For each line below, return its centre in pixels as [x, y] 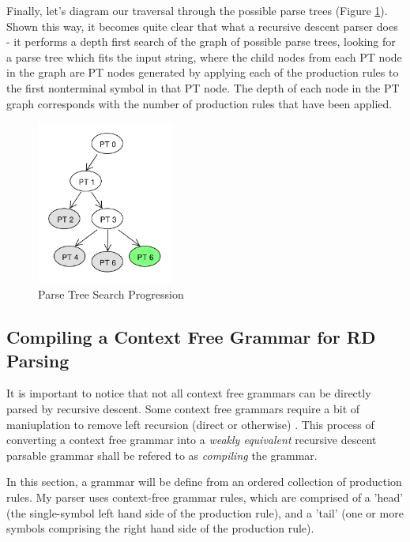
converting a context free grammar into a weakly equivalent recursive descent [192, 440]
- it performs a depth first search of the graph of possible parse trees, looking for [201, 41]
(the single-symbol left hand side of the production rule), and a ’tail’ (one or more [205, 512]
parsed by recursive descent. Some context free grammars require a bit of [183, 408]
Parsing [38, 360]
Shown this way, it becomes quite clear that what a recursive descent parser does [202, 26]
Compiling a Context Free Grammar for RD [191, 337]
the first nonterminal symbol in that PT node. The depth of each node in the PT [203, 87]
